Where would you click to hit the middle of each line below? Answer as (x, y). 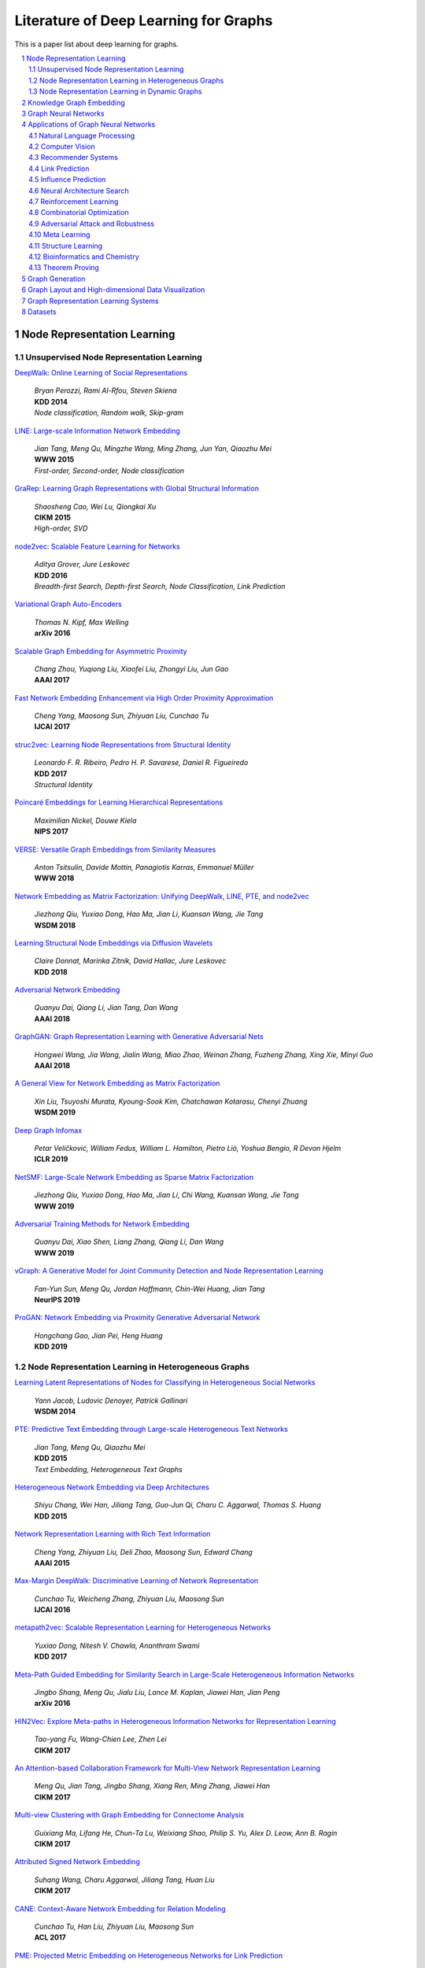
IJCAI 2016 (52, 1610)
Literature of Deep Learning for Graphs (144, 20)
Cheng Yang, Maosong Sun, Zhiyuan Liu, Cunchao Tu (122, 716)
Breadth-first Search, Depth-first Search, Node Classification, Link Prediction (160, 586)
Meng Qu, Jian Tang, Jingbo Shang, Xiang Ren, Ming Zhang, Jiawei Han (152, 1786)
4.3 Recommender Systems (73, 157)
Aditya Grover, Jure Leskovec (82, 564)
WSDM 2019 (55, 1112)
